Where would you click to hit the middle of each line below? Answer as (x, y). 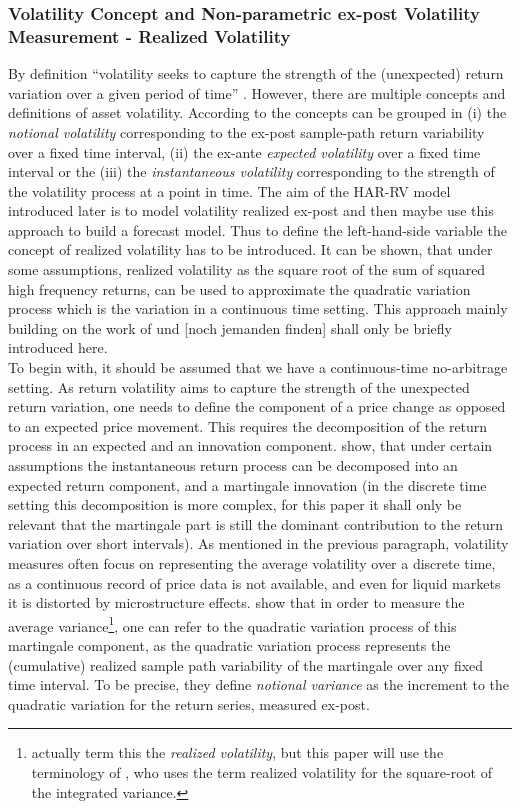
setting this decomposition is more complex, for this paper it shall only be (235, 504)
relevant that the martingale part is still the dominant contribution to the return (256, 523)
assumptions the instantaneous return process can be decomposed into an (233, 465)
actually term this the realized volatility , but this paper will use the (237, 752)
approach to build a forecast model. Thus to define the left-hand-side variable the (257, 229)
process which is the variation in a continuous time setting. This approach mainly (258, 308)
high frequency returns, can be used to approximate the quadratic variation (239, 288)
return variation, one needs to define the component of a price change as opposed (257, 406)
